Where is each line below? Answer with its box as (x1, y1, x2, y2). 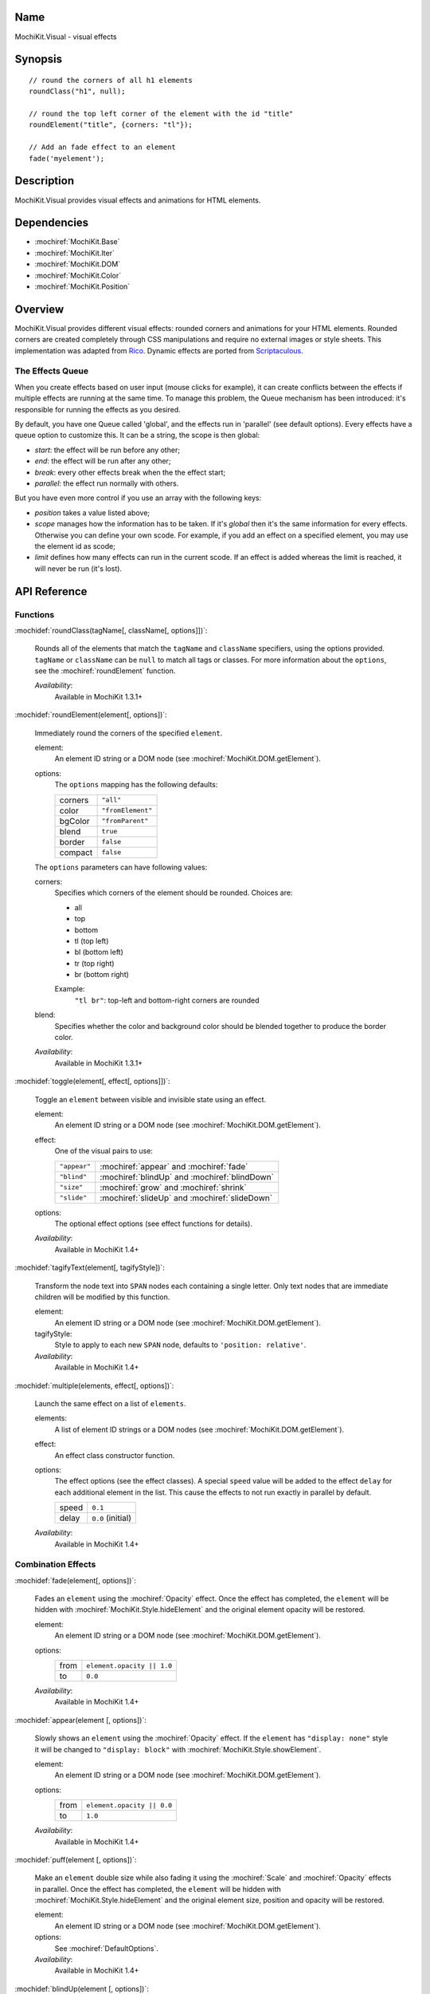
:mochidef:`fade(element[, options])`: (14, 1575, 137, 1585)
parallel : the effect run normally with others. (34, 479, 179, 488)
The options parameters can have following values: (34, 862, 208, 872)
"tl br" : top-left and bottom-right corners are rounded (74, 995, 260, 1005)
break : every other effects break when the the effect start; (34, 467, 226, 477)
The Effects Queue (14, 365, 89, 376)
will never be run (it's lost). (34, 563, 123, 573)
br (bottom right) (74, 970, 129, 979)
